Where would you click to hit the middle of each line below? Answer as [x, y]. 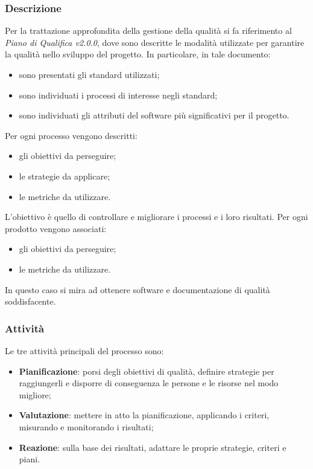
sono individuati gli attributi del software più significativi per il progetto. [154, 115]
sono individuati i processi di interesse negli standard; [118, 95]
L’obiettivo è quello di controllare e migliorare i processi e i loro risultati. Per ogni [156, 217]
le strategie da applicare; [65, 176]
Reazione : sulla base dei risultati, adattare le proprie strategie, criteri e [153, 447]
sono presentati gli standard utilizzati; [89, 74]
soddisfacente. [30, 301]
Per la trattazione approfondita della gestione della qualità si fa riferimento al [148, 31]
